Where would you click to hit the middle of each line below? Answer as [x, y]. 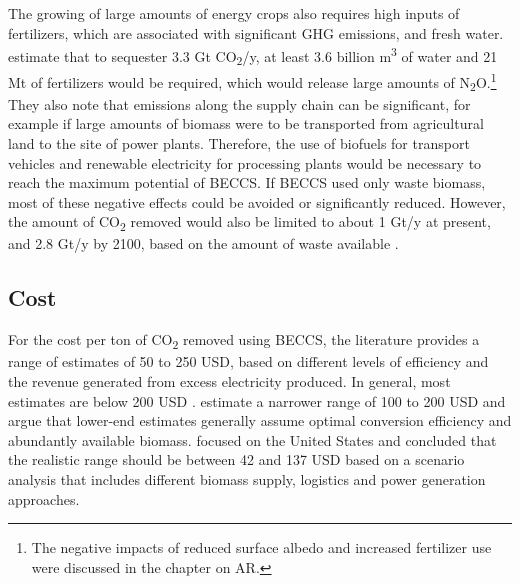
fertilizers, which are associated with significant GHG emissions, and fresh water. [256, 32]
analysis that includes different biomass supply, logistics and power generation [247, 478]
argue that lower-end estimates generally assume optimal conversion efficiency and [260, 420]
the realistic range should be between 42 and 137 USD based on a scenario [236, 459]
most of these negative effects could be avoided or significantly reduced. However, [257, 201]
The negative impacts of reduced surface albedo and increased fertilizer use [261, 547]
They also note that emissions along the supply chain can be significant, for [239, 103]
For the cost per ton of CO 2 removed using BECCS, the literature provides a [244, 341]
